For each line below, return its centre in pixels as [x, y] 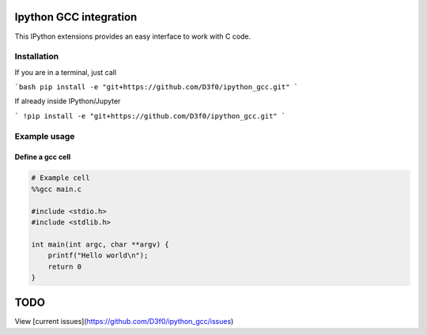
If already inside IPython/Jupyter [68, 101]
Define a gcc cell [43, 157]
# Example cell [60, 178]
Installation [37, 57]
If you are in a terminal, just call [66, 72]
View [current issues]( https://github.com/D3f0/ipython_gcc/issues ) [124, 322]
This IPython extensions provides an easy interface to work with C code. [133, 36]
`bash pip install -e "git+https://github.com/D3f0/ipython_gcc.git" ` [157, 87]
